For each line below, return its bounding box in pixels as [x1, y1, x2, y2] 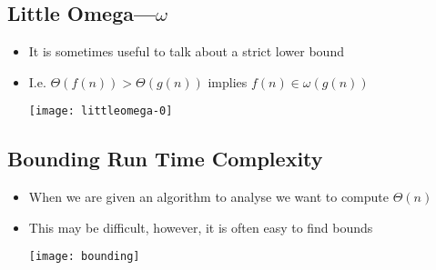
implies [208, 72, 248, 91]
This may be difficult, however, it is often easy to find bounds [28, 217, 373, 236]
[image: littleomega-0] [28, 105, 173, 118]
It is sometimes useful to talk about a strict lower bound [28, 42, 344, 61]
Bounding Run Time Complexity [7, 145, 323, 173]
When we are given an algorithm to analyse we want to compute [28, 187, 390, 206]
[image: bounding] [28, 250, 140, 264]
